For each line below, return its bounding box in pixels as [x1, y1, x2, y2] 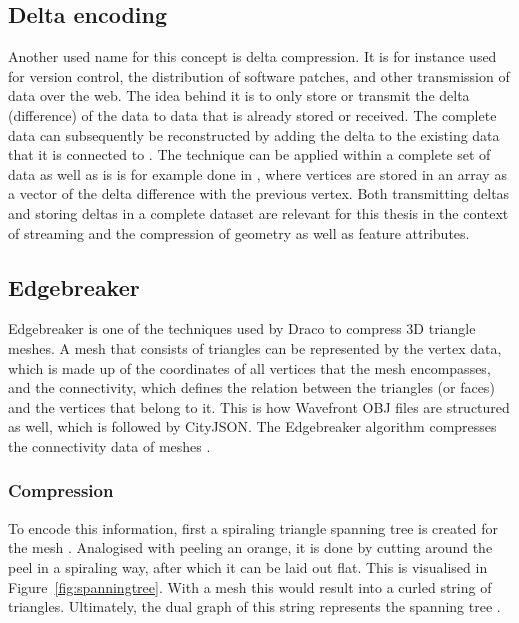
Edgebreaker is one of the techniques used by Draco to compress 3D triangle [8, 318, 476, 339]
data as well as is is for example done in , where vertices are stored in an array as [8, 163, 507, 184]
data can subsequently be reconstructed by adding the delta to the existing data [8, 124, 500, 145]
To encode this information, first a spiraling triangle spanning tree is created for [8, 517, 498, 538]
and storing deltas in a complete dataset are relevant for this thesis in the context [8, 202, 509, 223]
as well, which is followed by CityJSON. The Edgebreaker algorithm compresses [8, 416, 497, 437]
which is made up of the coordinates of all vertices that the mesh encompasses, [8, 357, 491, 378]
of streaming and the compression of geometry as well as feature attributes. [8, 222, 470, 243]
